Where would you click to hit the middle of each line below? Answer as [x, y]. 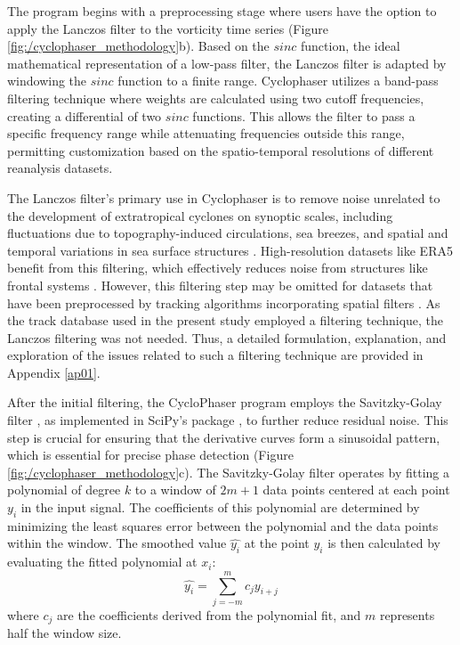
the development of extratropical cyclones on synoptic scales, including [200, 215]
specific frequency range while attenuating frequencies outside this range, [206, 133]
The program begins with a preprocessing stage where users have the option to [222, 11]
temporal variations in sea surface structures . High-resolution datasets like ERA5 [230, 250]
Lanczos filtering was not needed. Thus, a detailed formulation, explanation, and [227, 337]
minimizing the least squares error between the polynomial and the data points [223, 525]
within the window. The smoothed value [117, 543]
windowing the [47, 81]
